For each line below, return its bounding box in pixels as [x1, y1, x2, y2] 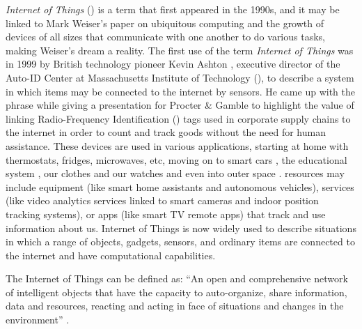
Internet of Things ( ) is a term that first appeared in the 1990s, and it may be [6, 2, 340, 16]
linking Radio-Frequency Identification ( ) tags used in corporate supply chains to [6, 111, 351, 125]
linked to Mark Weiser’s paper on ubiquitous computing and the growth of [6, 15, 324, 30]
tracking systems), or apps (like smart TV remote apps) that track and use [6, 206, 326, 221]
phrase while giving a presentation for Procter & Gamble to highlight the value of [6, 98, 354, 112]
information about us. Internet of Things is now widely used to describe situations [6, 220, 356, 235]
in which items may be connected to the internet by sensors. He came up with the [6, 84, 355, 98]
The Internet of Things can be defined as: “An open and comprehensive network [6, 271, 348, 286]
